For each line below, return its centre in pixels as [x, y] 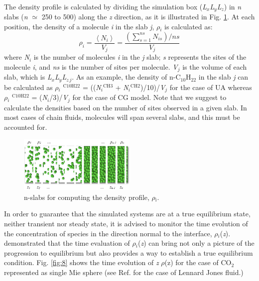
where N [17, 57]
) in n [233, 6]
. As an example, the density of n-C [126, 77]
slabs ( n [16, 17]
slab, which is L [28, 77]
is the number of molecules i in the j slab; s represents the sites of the [140, 57]
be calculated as [28, 87]
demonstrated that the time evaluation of [67, 243]
